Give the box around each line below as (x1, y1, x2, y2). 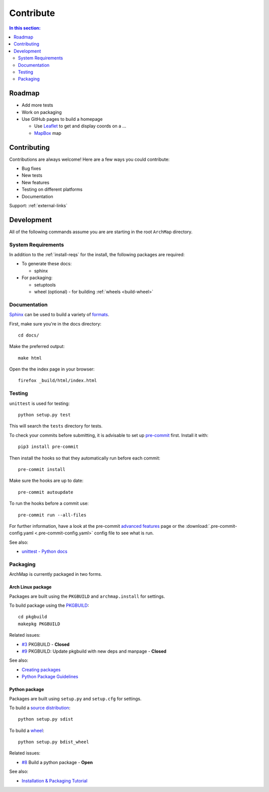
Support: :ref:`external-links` (9, 203, 68, 208)
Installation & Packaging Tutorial (21, 778, 88, 784)
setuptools (34, 282, 56, 288)
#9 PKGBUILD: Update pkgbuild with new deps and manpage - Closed (21, 648, 167, 654)
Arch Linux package (9, 584, 52, 590)
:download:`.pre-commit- (185, 523, 238, 529)
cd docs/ (18, 332, 39, 338)
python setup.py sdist (18, 717, 74, 722)
